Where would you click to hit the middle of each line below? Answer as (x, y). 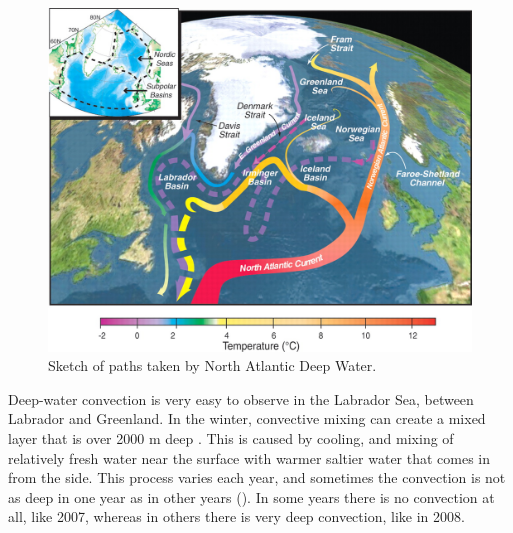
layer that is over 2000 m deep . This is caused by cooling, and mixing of (231, 438)
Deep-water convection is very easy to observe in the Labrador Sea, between (241, 398)
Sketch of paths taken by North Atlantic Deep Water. (212, 365)
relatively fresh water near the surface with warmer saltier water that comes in (249, 457)
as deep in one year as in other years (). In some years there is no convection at (251, 496)
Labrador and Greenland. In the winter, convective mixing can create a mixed (247, 418)
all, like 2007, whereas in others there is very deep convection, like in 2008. (236, 516)
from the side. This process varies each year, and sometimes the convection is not (257, 477)
